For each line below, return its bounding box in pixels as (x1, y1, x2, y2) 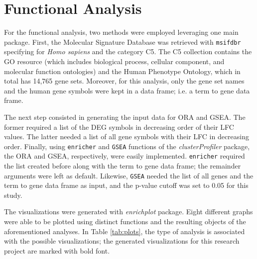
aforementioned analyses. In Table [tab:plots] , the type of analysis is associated (4, 226, 245, 236)
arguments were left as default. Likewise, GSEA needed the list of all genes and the (4, 170, 254, 180)
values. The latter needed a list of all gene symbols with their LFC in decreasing (4, 131, 250, 142)
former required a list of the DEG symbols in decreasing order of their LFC (4, 121, 234, 132)
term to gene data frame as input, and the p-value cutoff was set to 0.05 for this (4, 180, 249, 190)
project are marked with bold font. (4, 245, 110, 256)
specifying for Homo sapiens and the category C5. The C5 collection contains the (4, 46, 252, 57)
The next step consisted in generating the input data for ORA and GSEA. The (4, 111, 246, 122)
